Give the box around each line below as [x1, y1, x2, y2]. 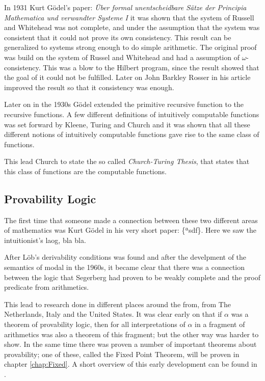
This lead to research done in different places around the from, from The [4, 298, 231, 309]
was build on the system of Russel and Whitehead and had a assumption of [4, 51, 240, 62]
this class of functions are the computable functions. [4, 166, 167, 176]
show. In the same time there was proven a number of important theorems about [4, 339, 257, 349]
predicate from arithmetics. [4, 282, 89, 292]
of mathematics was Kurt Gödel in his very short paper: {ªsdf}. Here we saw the [4, 225, 257, 235]
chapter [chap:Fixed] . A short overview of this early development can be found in [4, 359, 257, 369]
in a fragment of [195, 319, 245, 330]
